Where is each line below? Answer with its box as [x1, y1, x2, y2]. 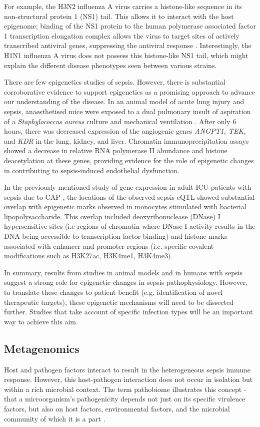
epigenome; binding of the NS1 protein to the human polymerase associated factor [4, 21, 256, 31]
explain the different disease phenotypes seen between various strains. [4, 60, 217, 70]
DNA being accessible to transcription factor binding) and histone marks [4, 231, 227, 241]
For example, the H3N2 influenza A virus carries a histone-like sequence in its [4, 1, 242, 11]
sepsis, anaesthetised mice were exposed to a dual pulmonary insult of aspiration [4, 106, 251, 116]
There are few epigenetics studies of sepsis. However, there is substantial [4, 77, 225, 87]
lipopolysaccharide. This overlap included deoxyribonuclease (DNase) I [4, 211, 220, 221]
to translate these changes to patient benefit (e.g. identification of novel [4, 287, 223, 297]
